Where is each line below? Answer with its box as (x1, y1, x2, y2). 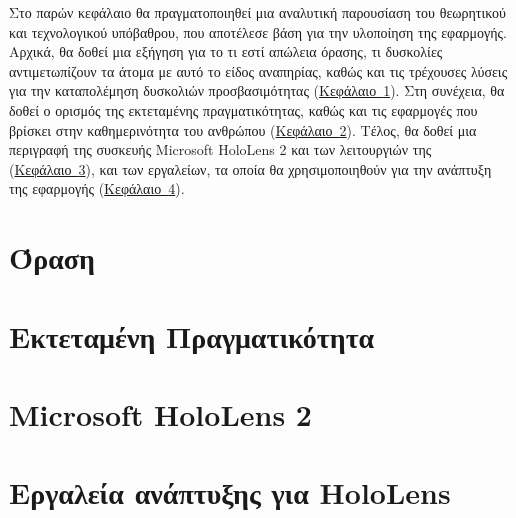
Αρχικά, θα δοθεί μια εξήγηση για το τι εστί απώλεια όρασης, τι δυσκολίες (9, 41, 443, 62)
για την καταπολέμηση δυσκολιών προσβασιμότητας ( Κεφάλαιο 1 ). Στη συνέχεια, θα (9, 80, 505, 101)
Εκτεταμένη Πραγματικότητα (9, 315, 375, 356)
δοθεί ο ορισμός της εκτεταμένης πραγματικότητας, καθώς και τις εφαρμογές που (9, 99, 478, 120)
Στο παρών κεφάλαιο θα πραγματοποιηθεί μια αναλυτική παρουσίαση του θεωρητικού (9, 2, 506, 22)
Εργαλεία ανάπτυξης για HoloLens (9, 472, 451, 513)
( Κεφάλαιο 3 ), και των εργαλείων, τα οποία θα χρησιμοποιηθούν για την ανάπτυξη (9, 158, 492, 179)
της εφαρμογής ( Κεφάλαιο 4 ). (9, 178, 185, 199)
